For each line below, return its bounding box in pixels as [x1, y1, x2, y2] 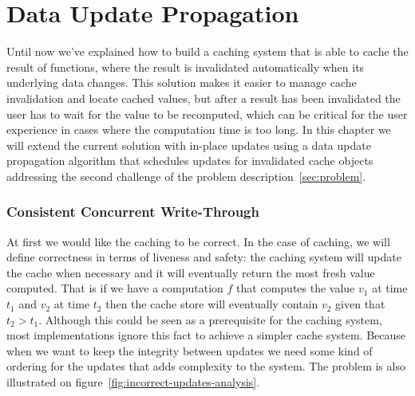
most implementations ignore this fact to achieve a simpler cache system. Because [6, 327, 406, 343]
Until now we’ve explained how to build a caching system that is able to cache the [6, 43, 409, 60]
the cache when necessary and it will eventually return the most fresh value [6, 264, 375, 280]
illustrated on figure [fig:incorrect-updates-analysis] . [6, 374, 260, 390]
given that [335, 296, 385, 312]
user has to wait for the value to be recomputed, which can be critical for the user [6, 105, 408, 122]
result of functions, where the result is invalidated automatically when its [6, 58, 365, 75]
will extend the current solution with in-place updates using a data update [6, 136, 371, 153]
